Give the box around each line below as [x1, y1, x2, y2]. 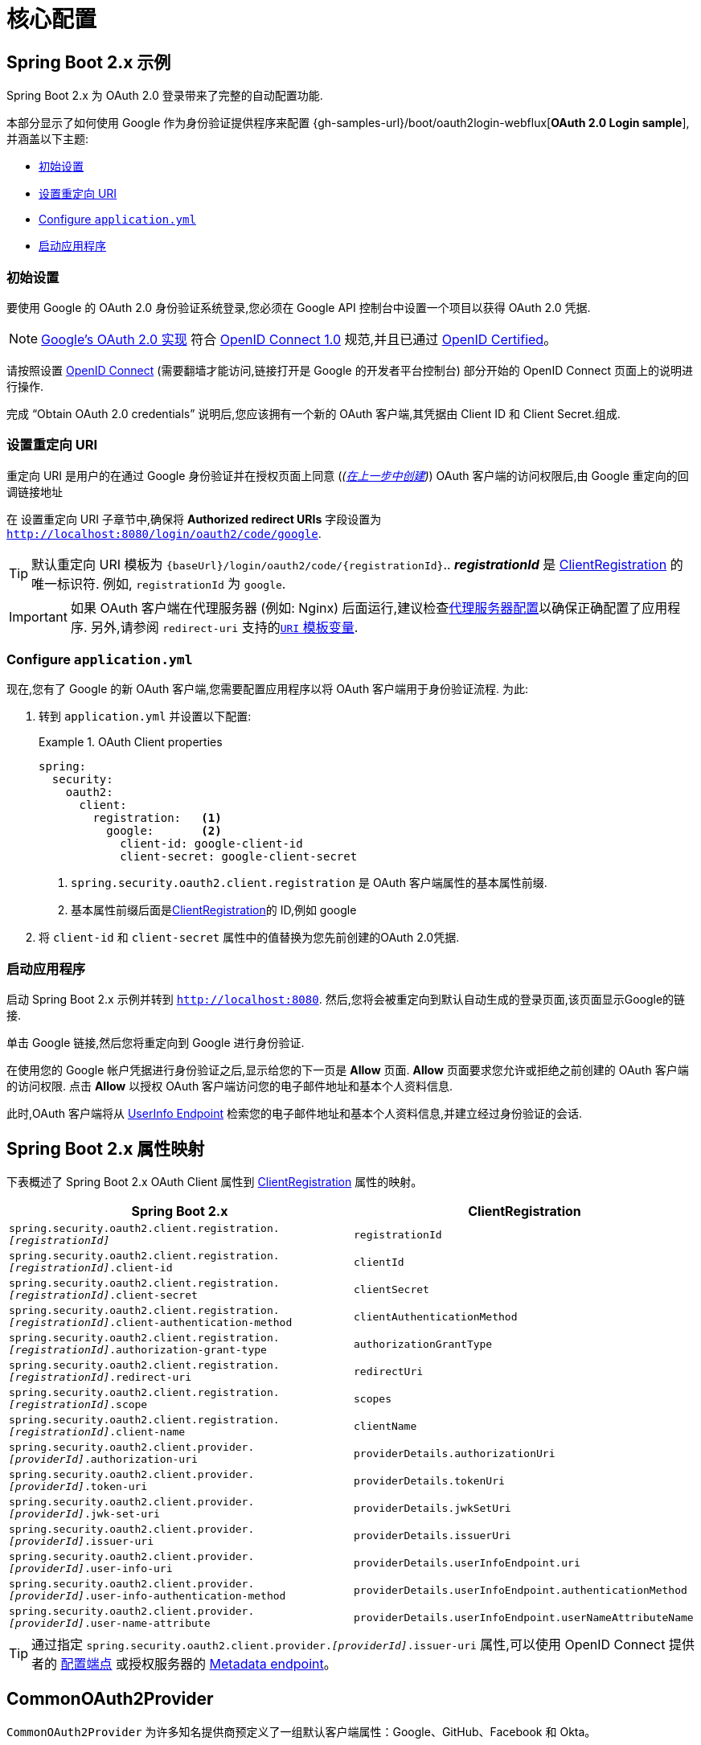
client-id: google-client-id [120, 837, 303, 851]
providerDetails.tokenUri [354, 1474, 505, 1487]
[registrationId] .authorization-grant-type [9, 1344, 267, 1357]
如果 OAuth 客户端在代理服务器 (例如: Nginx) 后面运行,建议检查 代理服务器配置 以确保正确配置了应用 [70, 599, 668, 616]
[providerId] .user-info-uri [9, 1562, 173, 1575]
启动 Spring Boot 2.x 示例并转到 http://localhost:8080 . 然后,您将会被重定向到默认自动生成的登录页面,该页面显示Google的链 [6, 992, 686, 1007]
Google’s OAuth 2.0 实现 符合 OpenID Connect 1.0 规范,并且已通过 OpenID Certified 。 [41, 331, 557, 347]
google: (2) [106, 824, 222, 838]
